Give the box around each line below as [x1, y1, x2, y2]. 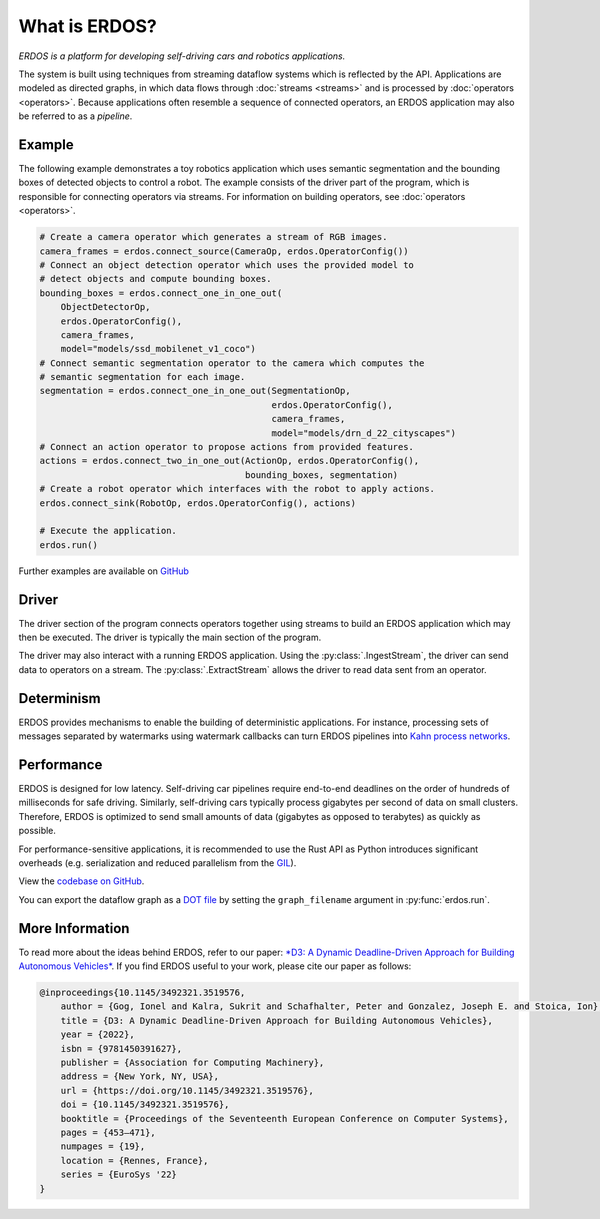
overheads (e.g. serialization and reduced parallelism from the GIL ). [18, 856, 297, 869]
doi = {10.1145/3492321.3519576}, [60, 1099, 230, 1110]
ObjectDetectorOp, [60, 301, 151, 313]
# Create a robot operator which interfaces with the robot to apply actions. [39, 483, 435, 495]
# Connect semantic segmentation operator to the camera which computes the [39, 357, 425, 369]
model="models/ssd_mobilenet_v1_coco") [60, 343, 257, 355]
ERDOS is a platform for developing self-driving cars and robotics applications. [18, 50, 346, 62]
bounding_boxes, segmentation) [245, 469, 399, 480]
